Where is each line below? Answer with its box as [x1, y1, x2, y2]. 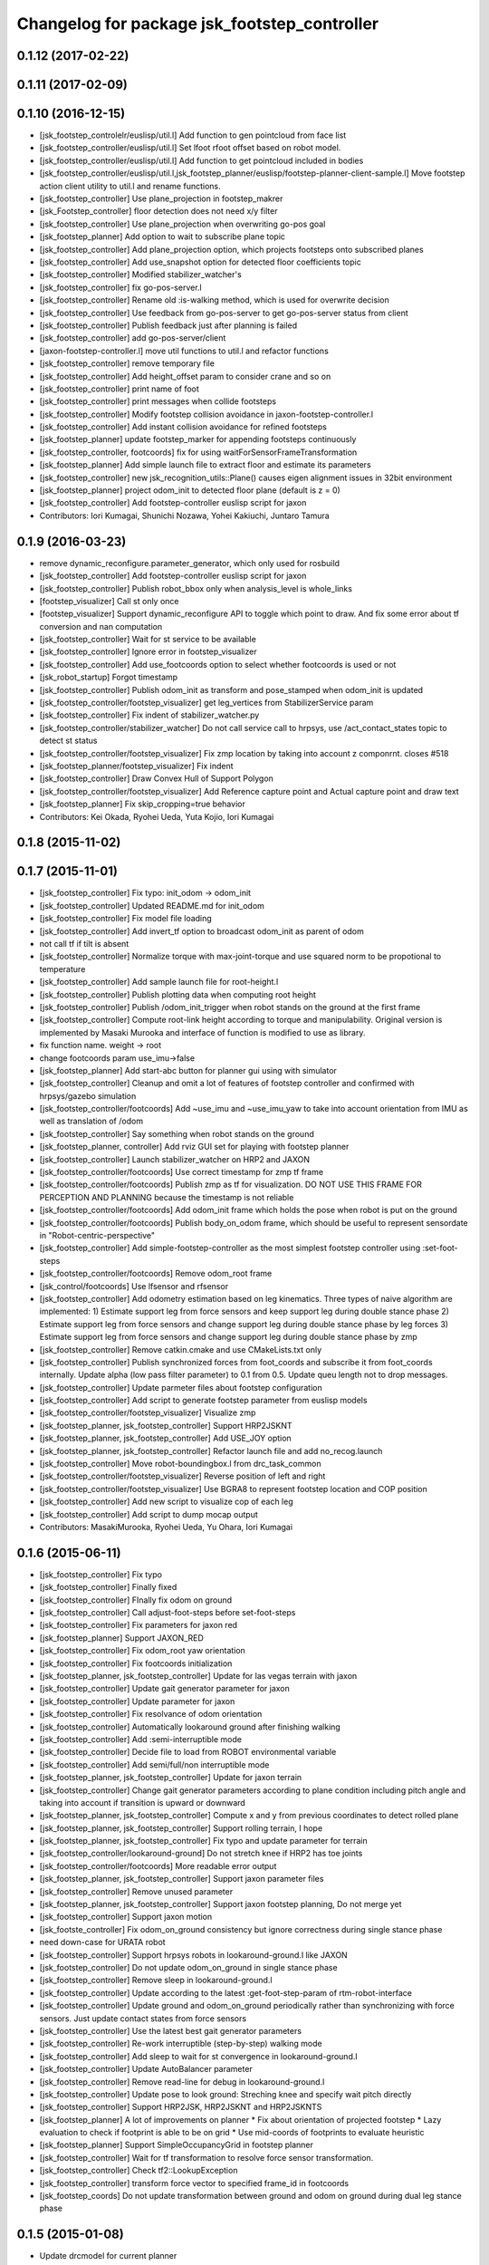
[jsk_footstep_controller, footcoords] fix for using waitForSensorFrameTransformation [39, 447, 358, 458]
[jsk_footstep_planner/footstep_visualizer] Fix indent [39, 760, 235, 771]
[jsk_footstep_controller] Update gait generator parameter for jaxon [39, 1683, 290, 1694]
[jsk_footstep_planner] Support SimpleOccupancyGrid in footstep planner [39, 2139, 314, 2151]
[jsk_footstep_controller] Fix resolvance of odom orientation [39, 1709, 263, 1720]
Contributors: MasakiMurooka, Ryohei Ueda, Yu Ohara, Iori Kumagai [39, 1521, 293, 1532]
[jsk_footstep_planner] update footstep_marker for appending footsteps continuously [39, 434, 357, 445]
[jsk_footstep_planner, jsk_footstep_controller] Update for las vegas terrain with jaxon [39, 1671, 358, 1682]
